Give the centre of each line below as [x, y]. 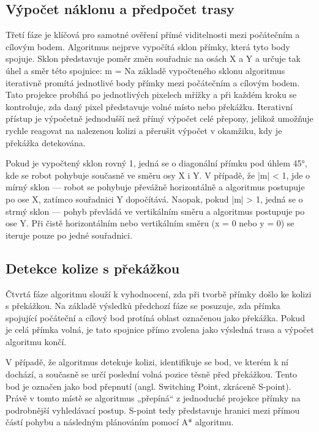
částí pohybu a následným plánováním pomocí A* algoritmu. [120, 422]
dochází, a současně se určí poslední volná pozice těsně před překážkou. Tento [152, 374]
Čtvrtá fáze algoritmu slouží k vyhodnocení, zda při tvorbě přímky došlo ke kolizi [159, 293]
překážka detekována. [46, 142]
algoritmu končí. [36, 341]
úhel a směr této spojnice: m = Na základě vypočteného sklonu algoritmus [145, 70]
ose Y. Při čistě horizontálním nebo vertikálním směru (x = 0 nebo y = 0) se [150, 223]
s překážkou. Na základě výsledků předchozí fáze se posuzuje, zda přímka [143, 306]
